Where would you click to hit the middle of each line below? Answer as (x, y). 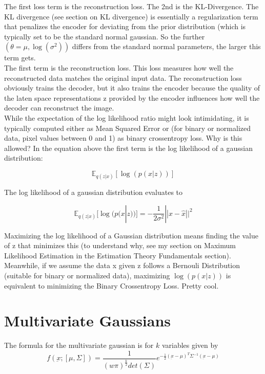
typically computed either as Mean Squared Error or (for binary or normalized (127, 128)
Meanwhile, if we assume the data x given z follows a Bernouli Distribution (122, 265)
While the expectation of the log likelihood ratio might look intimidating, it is (127, 117)
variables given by (190, 345)
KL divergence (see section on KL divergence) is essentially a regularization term (131, 16)
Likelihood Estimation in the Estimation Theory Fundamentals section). (118, 255)
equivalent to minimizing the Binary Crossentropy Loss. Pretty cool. (111, 285)
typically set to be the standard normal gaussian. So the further (105, 36)
